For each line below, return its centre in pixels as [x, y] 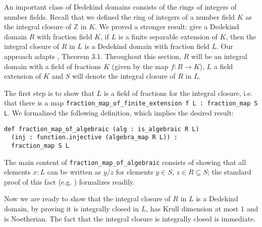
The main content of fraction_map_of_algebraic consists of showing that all [125, 162]
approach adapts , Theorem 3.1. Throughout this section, [93, 56]
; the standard [229, 172]
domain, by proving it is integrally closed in [72, 209]
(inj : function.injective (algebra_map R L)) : [94, 137]
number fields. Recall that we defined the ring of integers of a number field [120, 16]
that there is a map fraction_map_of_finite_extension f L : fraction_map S [131, 103]
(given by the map [140, 66]
